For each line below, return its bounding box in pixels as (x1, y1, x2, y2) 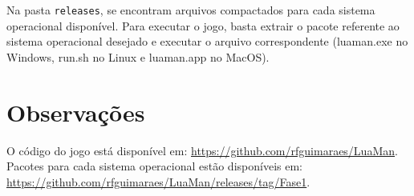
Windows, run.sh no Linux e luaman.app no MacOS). (6, 48, 270, 65)
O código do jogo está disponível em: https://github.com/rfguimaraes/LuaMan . (6, 142, 398, 158)
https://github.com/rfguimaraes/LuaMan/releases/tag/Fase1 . (6, 173, 310, 190)
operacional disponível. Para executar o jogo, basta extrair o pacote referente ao (6, 17, 400, 34)
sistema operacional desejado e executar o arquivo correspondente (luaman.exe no (6, 33, 408, 50)
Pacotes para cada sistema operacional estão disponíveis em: (6, 158, 302, 174)
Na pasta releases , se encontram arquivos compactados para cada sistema (6, 2, 375, 18)
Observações (6, 95, 145, 128)
